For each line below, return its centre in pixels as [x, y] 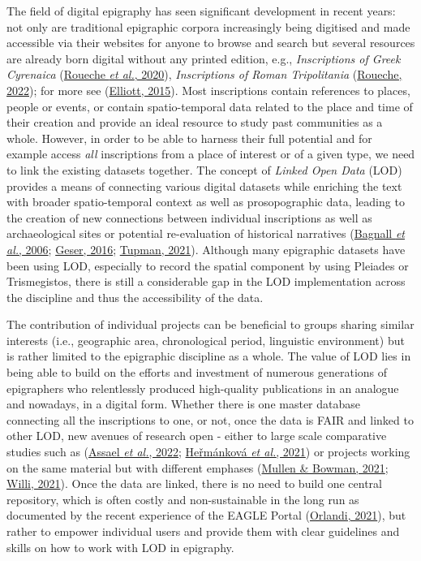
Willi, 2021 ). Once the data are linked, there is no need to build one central [194, 483]
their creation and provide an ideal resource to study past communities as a [195, 122]
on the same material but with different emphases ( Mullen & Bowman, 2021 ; [198, 467]
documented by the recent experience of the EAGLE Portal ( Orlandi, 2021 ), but [206, 515]
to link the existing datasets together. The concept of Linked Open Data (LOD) [204, 169]
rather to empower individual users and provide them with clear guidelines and [203, 531]
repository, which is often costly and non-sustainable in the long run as [183, 499]
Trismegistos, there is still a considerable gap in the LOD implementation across [206, 281]
